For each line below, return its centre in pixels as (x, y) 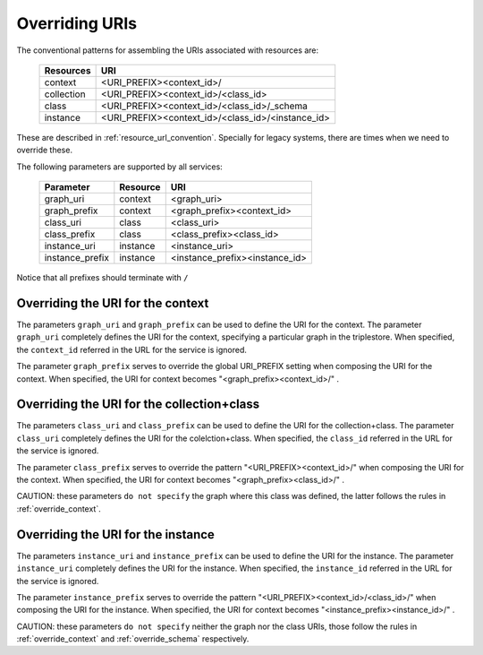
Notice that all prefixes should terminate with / (102, 278)
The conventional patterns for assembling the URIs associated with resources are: (168, 50)
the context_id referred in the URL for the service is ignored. (132, 349)
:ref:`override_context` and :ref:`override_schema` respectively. (133, 639)
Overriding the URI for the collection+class (138, 405)
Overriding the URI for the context (113, 303)
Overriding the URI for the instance (115, 534)
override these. (45, 150)
